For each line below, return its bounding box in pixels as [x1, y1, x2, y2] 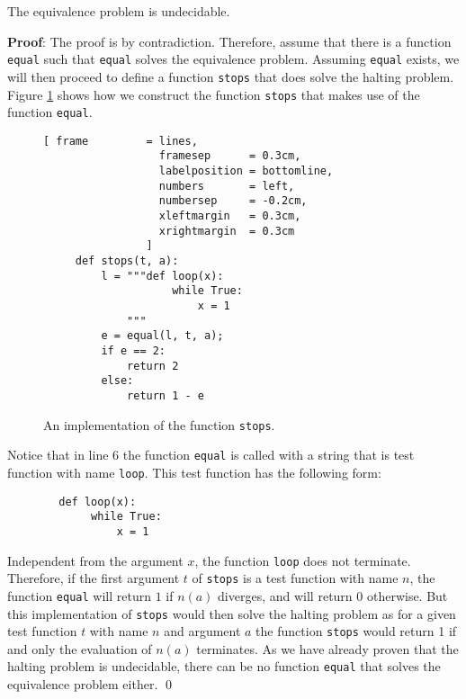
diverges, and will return [218, 586, 353, 605]
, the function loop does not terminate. [194, 551, 411, 569]
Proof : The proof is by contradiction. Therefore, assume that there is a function [7, 31, 452, 50]
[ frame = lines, [43, 134, 198, 148]
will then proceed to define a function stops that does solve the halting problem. [7, 67, 454, 85]
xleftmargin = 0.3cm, [158, 210, 301, 223]
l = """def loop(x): [101, 269, 224, 282]
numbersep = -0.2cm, [158, 194, 308, 208]
